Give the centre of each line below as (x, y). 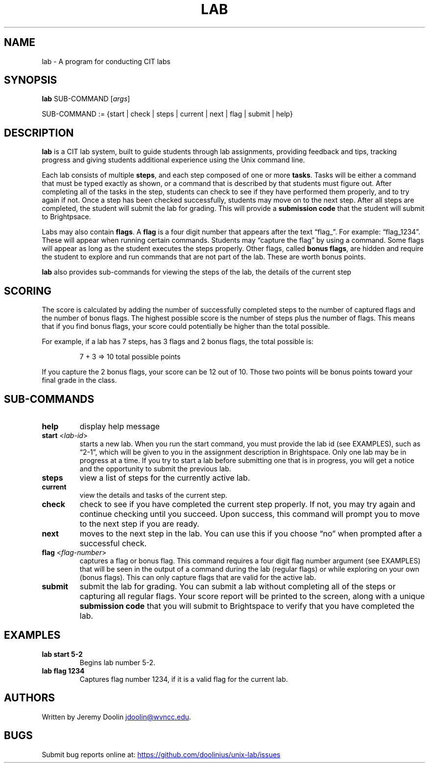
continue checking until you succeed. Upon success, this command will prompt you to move (250, 514)
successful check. (113, 543)
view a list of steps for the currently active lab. (165, 477)
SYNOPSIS (31, 80)
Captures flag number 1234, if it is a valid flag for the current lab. (184, 679)
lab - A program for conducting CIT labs (106, 61)
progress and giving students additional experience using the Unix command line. (173, 160)
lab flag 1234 (63, 671)
